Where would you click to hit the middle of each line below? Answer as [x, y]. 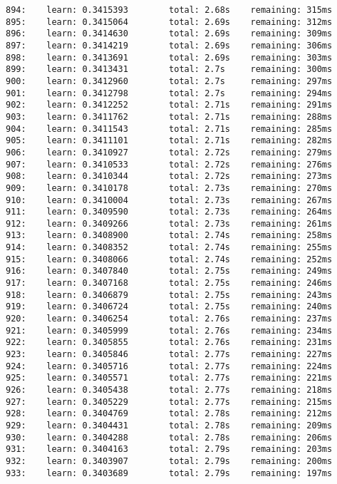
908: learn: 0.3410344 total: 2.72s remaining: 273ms [169, 176]
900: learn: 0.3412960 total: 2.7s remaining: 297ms [169, 81]
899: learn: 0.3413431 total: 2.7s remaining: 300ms [169, 69]
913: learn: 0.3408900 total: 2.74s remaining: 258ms [169, 236]
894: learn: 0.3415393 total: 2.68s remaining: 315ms [169, 10]
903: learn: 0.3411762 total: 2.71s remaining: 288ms [169, 117]
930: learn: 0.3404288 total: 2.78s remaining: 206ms [169, 437]
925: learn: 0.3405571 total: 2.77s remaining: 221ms [169, 378]
